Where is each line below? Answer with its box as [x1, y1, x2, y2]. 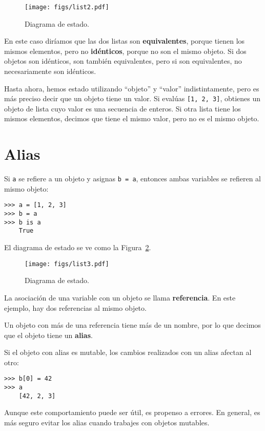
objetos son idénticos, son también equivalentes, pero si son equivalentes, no [4, 55, 242, 66]
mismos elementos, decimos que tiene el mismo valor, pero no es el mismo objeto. [4, 113, 259, 124]
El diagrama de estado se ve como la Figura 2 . [4, 242, 151, 253]
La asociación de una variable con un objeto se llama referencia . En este [4, 292, 236, 303]
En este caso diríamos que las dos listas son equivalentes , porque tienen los [4, 35, 245, 46]
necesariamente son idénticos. [4, 66, 96, 77]
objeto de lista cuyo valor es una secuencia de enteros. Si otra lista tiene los [4, 103, 241, 114]
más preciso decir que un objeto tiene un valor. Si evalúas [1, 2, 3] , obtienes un [4, 93, 261, 104]
